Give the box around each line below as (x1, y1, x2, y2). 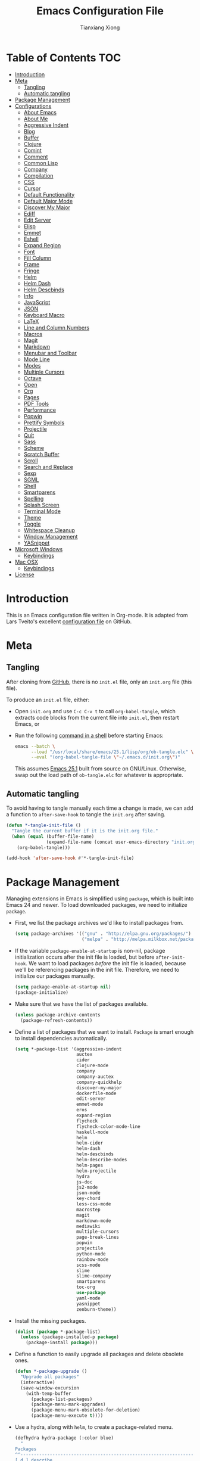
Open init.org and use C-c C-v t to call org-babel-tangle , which (14, 707, 176, 714)
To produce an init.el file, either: (6, 696, 90, 703)
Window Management (23, 533, 78, 540)
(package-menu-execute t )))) (30, 1413, 104, 1419)
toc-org (76, 1284, 95, 1291)
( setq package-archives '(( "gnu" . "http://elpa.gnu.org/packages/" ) (14, 931, 192, 937)
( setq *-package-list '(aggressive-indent (14, 1046, 122, 1052)
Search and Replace (23, 463, 73, 470)
